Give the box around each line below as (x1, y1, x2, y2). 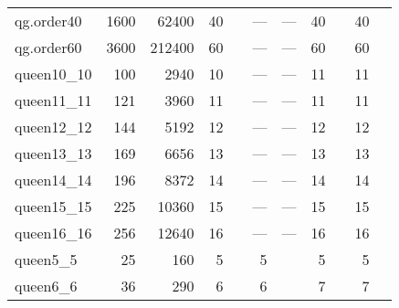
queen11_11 (15, 90, 92, 111)
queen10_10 (15, 63, 92, 84)
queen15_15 (15, 196, 92, 217)
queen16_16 (15, 222, 92, 243)
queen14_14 (15, 169, 92, 190)
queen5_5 (15, 249, 78, 270)
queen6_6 (15, 275, 78, 296)
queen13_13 (15, 143, 92, 164)
